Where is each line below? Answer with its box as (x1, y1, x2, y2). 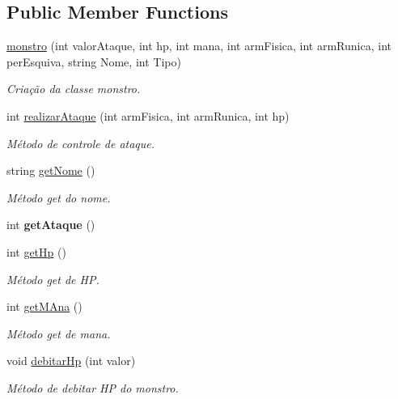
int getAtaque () (6, 216, 95, 233)
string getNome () (6, 162, 95, 179)
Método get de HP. (6, 270, 99, 287)
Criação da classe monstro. (6, 80, 141, 97)
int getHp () (6, 243, 66, 260)
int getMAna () (6, 298, 83, 315)
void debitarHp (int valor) (6, 352, 136, 369)
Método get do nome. (6, 189, 111, 206)
